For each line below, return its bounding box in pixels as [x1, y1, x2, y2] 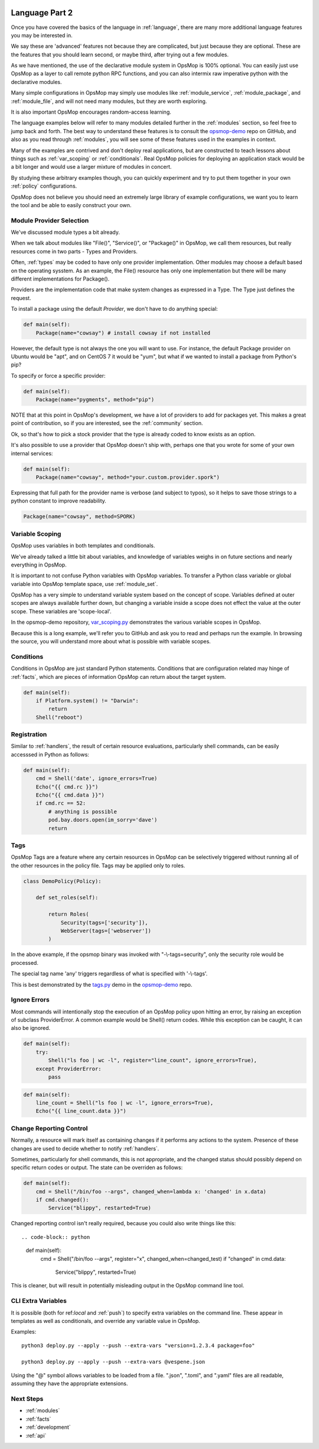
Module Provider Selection [11, 216, 89, 224]
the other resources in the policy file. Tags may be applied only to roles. [11, 862, 185, 869]
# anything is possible [48, 808, 118, 815]
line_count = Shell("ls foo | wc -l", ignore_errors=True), [35, 1100, 214, 1106]
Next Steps [11, 1395, 44, 1403]
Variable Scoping [11, 530, 61, 538]
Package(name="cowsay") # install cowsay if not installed [35, 329, 211, 336]
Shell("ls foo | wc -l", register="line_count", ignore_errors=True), [48, 1057, 257, 1064]
